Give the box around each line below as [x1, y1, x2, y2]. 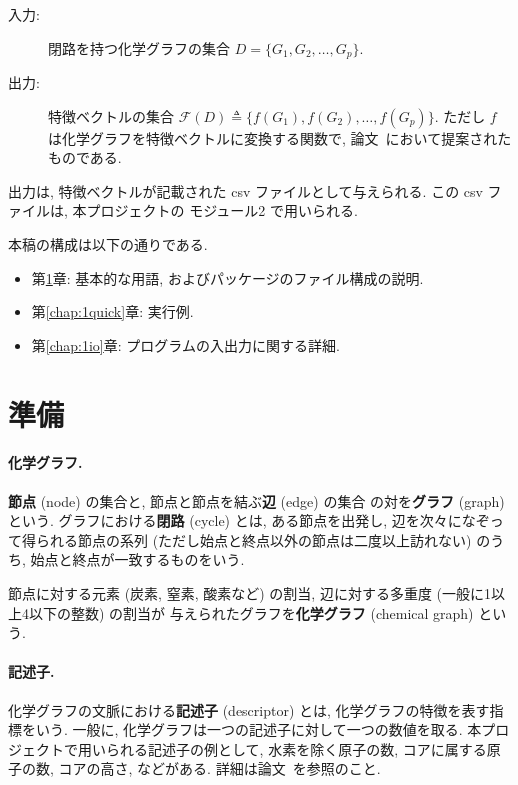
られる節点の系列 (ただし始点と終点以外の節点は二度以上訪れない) [35, 529, 472, 550]
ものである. [48, 147, 122, 168]
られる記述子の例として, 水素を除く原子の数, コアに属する [105, 738, 487, 759]
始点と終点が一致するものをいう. [30, 549, 245, 570]
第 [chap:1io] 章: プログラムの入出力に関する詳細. [31, 334, 340, 355]
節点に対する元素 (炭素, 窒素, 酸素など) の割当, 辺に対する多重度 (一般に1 [8, 582, 491, 603]
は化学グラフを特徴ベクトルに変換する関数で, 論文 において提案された [48, 127, 512, 148]
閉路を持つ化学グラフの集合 [48, 37, 230, 58]
